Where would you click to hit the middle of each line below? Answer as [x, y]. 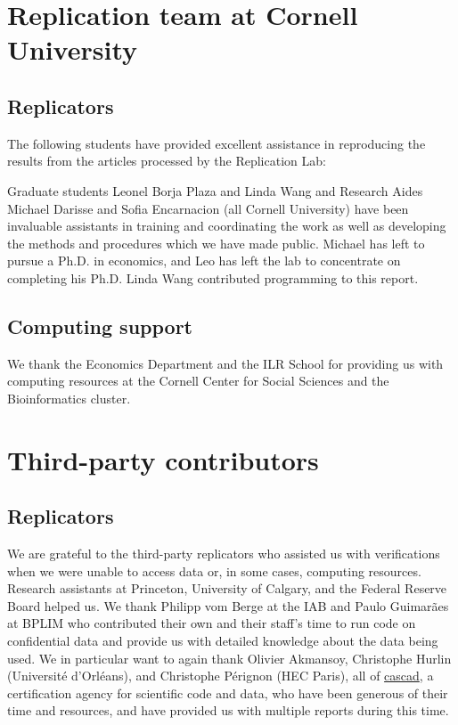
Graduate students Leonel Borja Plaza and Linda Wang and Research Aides [215, 190]
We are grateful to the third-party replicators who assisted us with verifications [224, 554]
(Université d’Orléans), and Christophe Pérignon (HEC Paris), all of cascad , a [221, 676]
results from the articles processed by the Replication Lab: [167, 161]
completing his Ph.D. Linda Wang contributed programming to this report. [213, 277]
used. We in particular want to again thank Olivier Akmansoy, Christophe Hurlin [229, 658]
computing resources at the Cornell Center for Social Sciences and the [198, 381]
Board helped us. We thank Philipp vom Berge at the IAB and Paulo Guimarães [228, 605]
